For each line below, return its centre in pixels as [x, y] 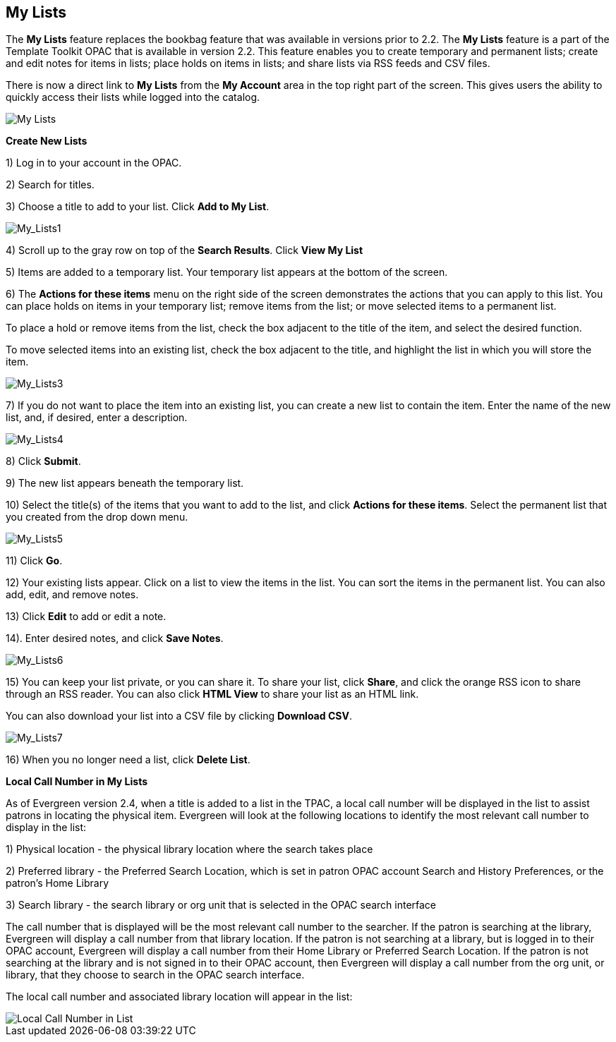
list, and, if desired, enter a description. [97, 418]
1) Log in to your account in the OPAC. [94, 163]
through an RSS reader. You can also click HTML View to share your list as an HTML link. [212, 694]
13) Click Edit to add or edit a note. [86, 617]
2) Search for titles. [50, 185]
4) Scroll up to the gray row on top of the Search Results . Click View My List [185, 250]
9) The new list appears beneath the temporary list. [125, 483]
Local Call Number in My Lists [77, 782]
